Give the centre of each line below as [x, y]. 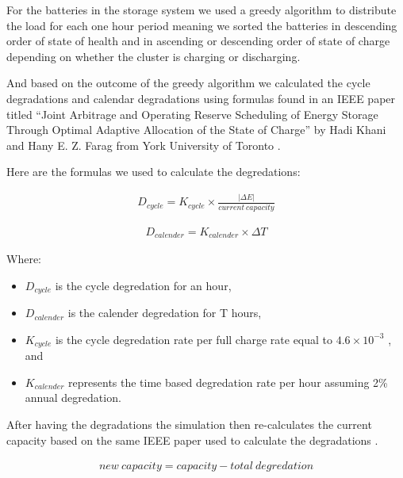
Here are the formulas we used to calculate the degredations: [154, 172]
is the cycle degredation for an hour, [143, 285]
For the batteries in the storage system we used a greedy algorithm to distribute [201, 10]
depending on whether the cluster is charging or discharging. [154, 56]
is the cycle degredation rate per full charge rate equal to [194, 339]
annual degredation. [73, 398]
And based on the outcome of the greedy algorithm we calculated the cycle [188, 83]
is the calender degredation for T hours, [165, 313]
